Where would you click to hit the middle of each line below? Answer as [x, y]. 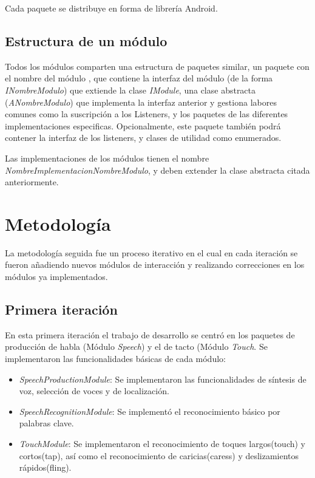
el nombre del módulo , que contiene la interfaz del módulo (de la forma [139, 78]
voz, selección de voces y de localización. [94, 391]
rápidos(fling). [45, 467]
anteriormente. [32, 182]
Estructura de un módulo [86, 40]
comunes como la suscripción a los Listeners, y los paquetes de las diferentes [147, 114]
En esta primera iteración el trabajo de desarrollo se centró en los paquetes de [150, 334]
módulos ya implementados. [56, 277]
